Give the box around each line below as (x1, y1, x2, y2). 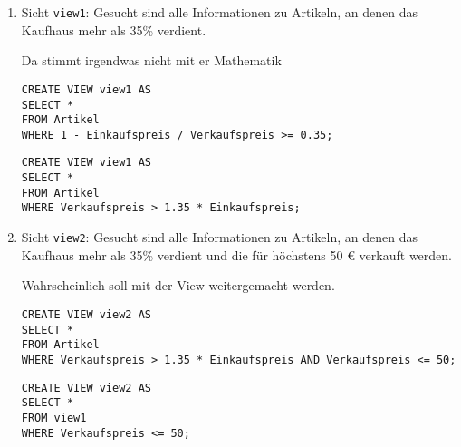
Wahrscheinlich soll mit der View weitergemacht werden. (21, 276, 335, 295)
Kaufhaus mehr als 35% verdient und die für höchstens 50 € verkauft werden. (21, 245, 452, 264)
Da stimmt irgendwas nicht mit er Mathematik (21, 51, 282, 70)
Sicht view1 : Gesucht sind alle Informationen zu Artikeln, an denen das (21, 3, 418, 21)
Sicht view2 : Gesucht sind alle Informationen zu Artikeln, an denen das (21, 228, 418, 247)
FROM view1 (21, 411, 87, 424)
